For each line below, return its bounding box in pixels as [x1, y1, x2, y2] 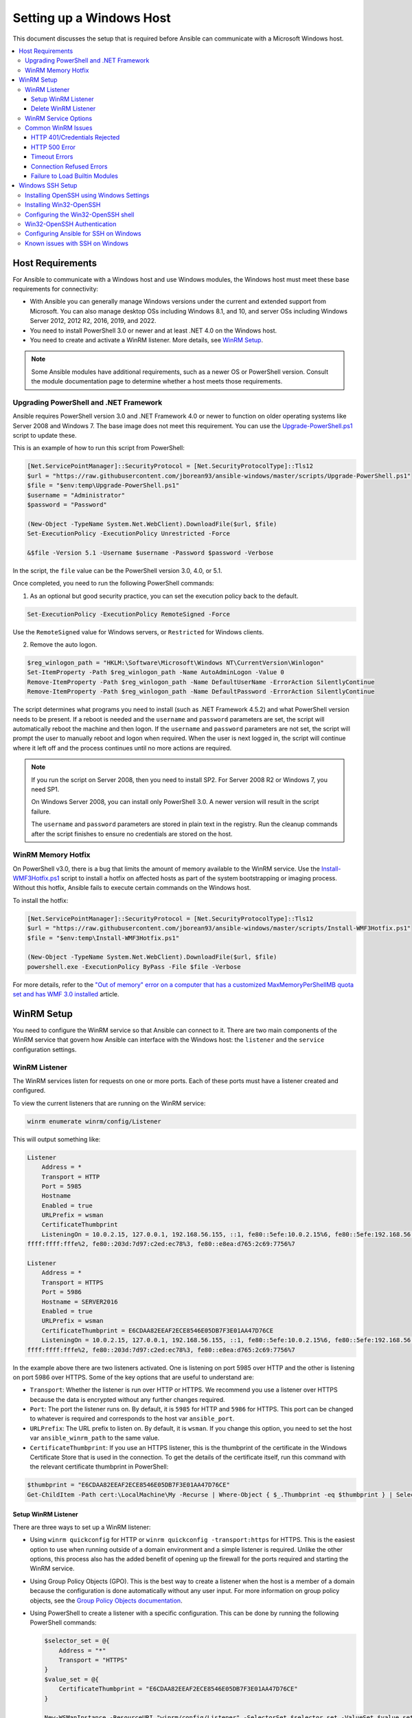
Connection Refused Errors [31, 162, 108, 170]
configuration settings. [12, 1045, 77, 1053]
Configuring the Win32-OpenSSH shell [25, 210, 135, 219]
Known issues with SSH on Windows [25, 239, 128, 247]
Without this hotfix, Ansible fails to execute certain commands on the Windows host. [12, 884, 251, 892]
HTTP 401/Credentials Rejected [31, 133, 120, 142]
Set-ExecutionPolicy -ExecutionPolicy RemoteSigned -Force [27, 610, 230, 618]
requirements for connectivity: [12, 285, 99, 293]
